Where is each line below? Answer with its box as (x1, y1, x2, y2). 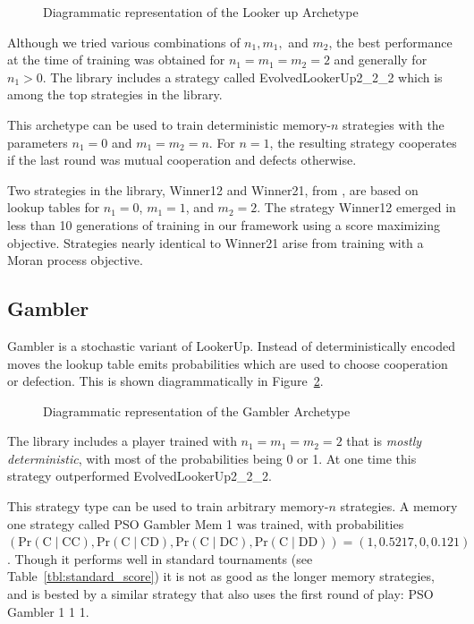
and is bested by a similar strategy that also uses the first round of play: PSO (7, 585, 434, 603)
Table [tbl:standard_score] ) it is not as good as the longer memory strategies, (7, 567, 435, 586)
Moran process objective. (7, 251, 143, 269)
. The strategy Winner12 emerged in (257, 198, 456, 217)
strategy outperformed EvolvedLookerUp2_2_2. (7, 466, 272, 485)
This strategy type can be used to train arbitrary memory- (7, 497, 329, 516)
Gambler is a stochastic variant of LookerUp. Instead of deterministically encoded (7, 336, 455, 355)
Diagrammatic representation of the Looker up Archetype (43, 3, 359, 21)
